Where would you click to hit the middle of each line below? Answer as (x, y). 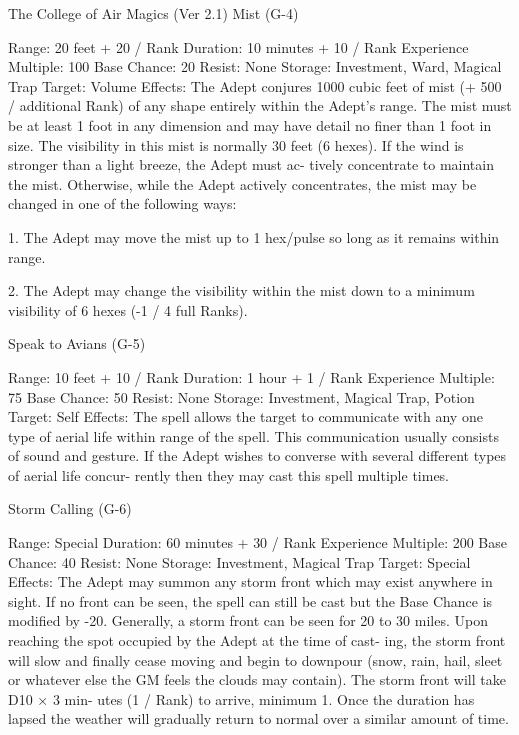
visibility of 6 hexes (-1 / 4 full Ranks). (128, 309)
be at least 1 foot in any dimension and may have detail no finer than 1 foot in (250, 124)
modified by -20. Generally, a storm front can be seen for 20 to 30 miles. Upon (248, 620)
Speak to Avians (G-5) (77, 343)
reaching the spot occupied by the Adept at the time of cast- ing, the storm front (257, 640)
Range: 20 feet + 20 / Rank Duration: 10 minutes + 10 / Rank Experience (238, 46)
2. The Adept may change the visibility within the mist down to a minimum (241, 290)
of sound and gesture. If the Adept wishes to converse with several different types (257, 455)
